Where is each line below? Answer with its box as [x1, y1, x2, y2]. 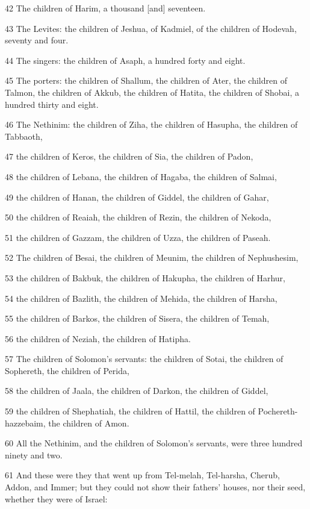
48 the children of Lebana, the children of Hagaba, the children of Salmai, [5, 170, 277, 183]
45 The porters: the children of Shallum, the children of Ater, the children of [5, 74, 287, 87]
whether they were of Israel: [5, 492, 108, 505]
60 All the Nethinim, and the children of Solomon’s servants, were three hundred [5, 437, 303, 449]
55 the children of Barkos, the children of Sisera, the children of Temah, [5, 312, 270, 325]
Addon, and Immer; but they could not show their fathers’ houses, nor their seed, [5, 481, 306, 493]
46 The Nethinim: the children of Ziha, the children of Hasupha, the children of [5, 118, 298, 131]
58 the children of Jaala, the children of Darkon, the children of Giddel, [5, 384, 268, 397]
